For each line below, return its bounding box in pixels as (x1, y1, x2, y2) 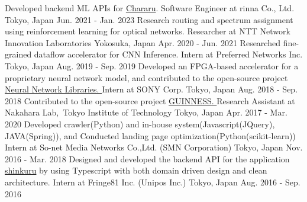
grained (5, 48, 32, 60)
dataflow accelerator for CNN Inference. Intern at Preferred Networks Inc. (34, 48, 303, 60)
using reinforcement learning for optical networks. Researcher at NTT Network (5, 25, 290, 37)
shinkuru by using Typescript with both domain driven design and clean (5, 164, 267, 177)
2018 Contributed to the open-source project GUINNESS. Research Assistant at (5, 94, 295, 107)
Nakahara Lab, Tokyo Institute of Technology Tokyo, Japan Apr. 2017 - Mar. (5, 106, 287, 118)
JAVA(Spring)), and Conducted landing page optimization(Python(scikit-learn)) (5, 129, 296, 142)
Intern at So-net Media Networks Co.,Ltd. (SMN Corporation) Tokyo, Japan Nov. (5, 141, 303, 153)
